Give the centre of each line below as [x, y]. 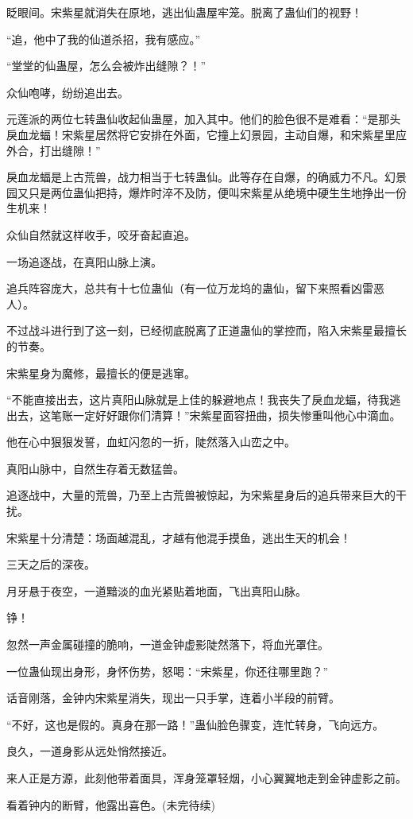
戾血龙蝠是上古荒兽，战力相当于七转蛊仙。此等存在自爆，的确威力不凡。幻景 [206, 177]
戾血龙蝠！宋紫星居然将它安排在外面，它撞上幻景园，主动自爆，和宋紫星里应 [206, 134]
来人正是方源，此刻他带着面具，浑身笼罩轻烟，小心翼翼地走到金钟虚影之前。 [206, 778]
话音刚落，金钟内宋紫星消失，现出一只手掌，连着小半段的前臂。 [173, 698]
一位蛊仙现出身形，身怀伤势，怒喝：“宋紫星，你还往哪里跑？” [168, 671]
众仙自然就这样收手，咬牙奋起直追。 [101, 234]
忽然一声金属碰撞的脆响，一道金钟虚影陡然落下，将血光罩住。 [168, 644]
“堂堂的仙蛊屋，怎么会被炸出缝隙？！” [106, 66]
